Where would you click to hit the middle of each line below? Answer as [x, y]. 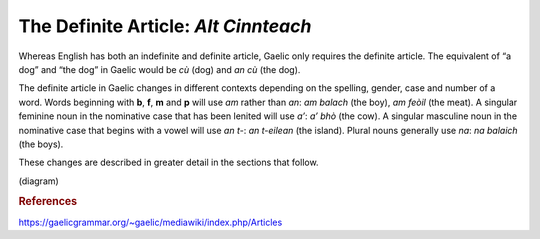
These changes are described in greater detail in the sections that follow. [168, 162]
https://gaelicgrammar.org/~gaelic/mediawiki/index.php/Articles [150, 222]
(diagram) [38, 181]
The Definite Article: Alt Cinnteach [165, 26]
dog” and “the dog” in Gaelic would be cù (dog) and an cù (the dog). [159, 69]
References [48, 202]
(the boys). [41, 144]
